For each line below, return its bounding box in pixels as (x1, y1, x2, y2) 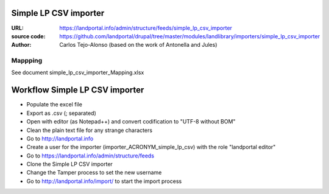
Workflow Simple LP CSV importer (11, 85, 144, 95)
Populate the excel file (26, 101, 82, 108)
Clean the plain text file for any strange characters (26, 126, 152, 134)
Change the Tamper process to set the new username (26, 169, 162, 176)
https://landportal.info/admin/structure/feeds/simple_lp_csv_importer (59, 24, 233, 32)
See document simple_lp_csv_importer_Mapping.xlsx (11, 69, 144, 76)
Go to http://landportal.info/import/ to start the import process (26, 177, 182, 185)
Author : (11, 41, 32, 49)
